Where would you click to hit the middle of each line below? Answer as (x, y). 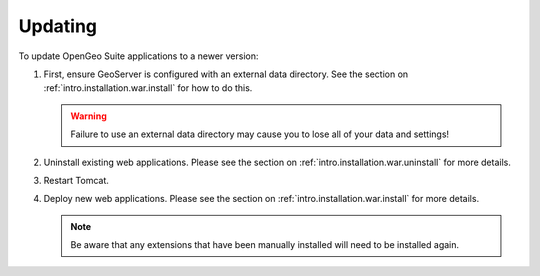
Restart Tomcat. (76, 180)
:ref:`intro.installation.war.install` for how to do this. (148, 88)
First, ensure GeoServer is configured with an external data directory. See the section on (226, 74)
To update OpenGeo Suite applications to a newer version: (138, 56)
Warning (88, 116)
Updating (58, 26)
